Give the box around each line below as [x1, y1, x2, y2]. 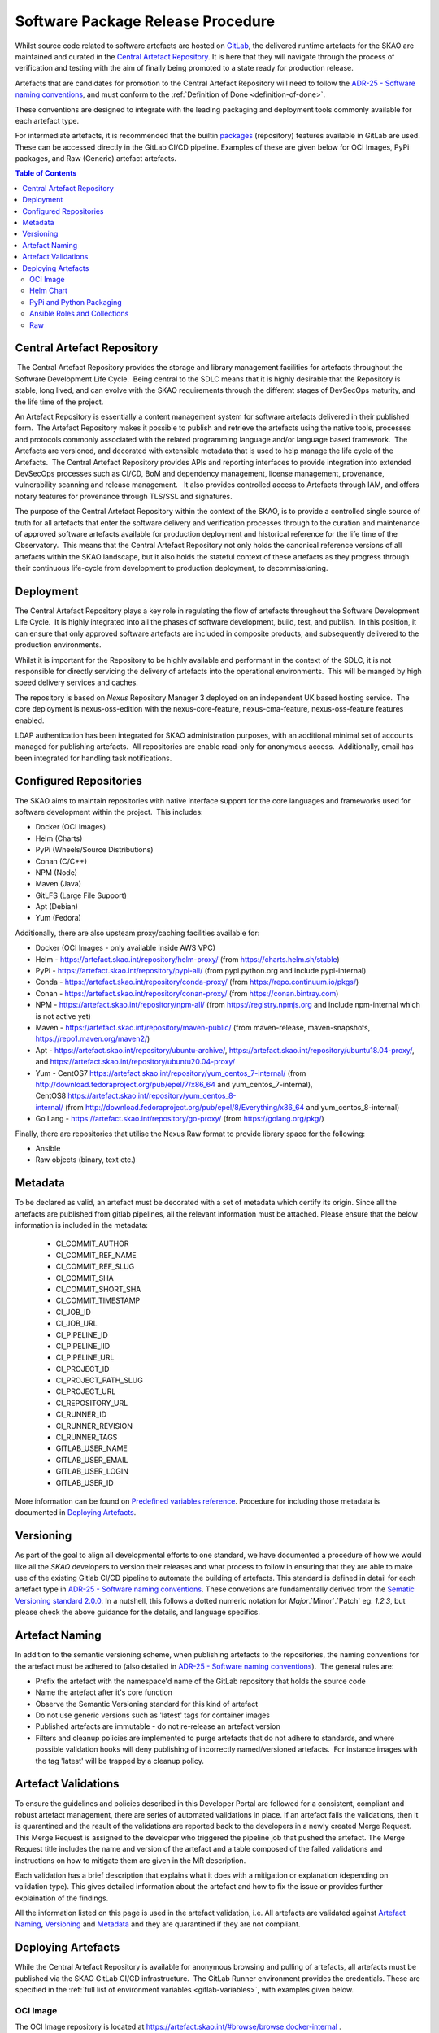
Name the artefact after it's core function [35, 1687, 172, 1697]
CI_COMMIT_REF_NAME [55, 1250, 137, 1260]
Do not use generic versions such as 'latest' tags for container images [35, 1710, 270, 1720]
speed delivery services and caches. [15, 677, 138, 687]
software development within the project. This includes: [15, 807, 203, 816]
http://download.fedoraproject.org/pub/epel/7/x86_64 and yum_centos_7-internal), [35, 1079, 313, 1089]
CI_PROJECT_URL [55, 1387, 116, 1396]
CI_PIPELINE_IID [55, 1341, 111, 1351]
